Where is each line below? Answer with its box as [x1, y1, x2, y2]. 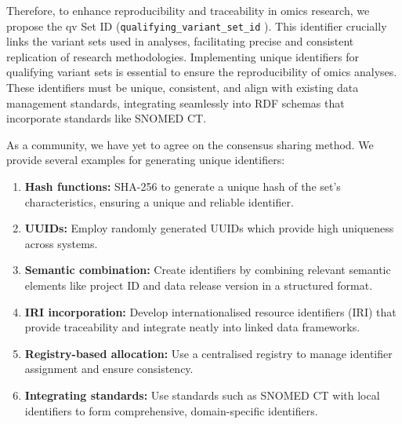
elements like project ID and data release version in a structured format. [24, 276, 373, 293]
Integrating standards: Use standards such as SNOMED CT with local [24, 386, 380, 403]
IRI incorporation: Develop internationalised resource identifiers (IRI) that [24, 303, 397, 320]
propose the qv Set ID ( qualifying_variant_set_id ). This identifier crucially [6, 17, 387, 34]
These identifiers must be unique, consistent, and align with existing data [6, 79, 359, 96]
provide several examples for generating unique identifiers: [6, 152, 285, 168]
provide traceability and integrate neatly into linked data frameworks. [24, 319, 360, 335]
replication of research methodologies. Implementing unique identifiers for [6, 48, 360, 64]
